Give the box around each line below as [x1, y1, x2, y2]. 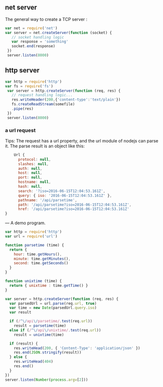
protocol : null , [18, 157, 51, 162]
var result [9, 310, 32, 315]
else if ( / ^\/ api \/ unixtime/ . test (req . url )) [9, 328, 101, 333]
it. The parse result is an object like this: [5, 143, 85, 149]
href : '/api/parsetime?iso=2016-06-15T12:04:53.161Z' [18, 207, 130, 211]
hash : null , [18, 184, 42, 189]
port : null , [18, 175, 42, 180]
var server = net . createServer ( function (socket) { [5, 30, 112, 35]
